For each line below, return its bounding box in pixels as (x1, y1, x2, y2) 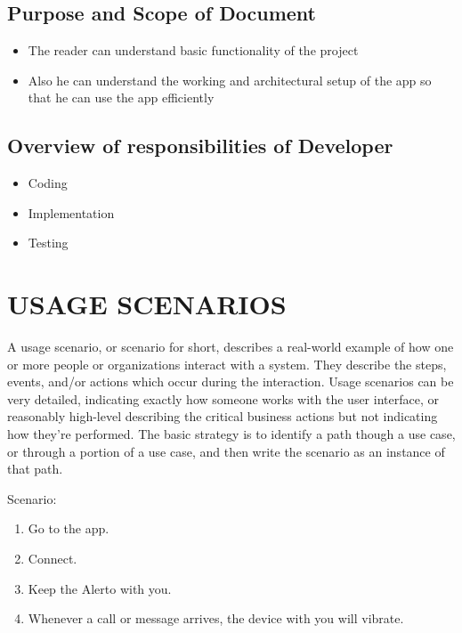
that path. (7, 459, 63, 478)
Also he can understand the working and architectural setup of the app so (28, 70, 432, 89)
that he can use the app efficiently (28, 88, 215, 107)
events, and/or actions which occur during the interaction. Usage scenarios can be (7, 372, 454, 391)
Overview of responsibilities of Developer (7, 132, 393, 159)
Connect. (28, 549, 77, 568)
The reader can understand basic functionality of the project (28, 41, 359, 60)
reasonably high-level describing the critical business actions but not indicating (7, 407, 438, 426)
